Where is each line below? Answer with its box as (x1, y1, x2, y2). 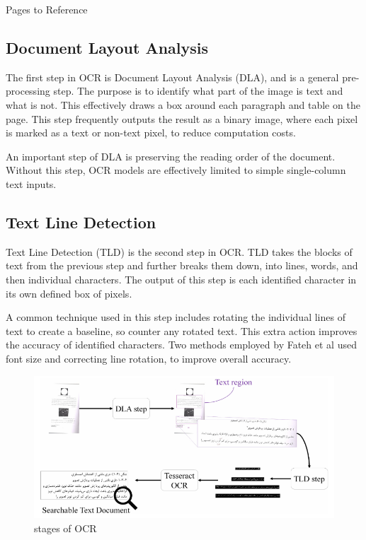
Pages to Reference (6, 2, 88, 16)
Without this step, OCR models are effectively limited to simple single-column (6, 163, 346, 177)
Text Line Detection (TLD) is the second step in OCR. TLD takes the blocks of (6, 244, 353, 259)
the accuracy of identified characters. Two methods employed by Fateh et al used (6, 337, 357, 352)
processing (6, 83, 50, 98)
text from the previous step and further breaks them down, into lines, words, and (6, 258, 358, 273)
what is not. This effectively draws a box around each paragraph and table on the (6, 97, 360, 112)
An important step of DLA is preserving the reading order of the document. (6, 148, 336, 163)
